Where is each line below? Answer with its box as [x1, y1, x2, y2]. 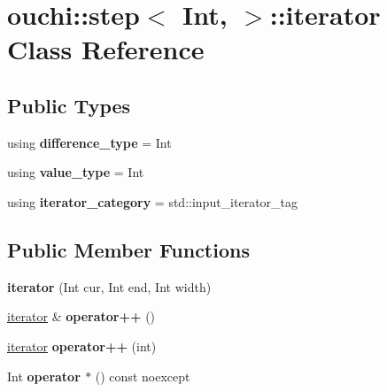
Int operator [7, 366, 81, 385]
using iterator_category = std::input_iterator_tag [7, 192, 298, 211]
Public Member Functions [7, 235, 250, 263]
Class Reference [7, 31, 205, 67]
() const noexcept [95, 366, 190, 385]
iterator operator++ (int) [7, 336, 157, 355]
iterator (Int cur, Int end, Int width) [7, 277, 212, 296]
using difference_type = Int [7, 133, 172, 151]
